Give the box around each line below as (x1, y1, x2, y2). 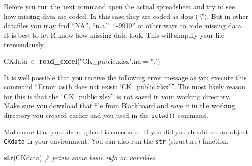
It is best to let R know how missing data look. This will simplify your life (4, 30, 224, 40)
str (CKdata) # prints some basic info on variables (4, 152, 156, 162)
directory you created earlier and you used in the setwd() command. (4, 110, 208, 120)
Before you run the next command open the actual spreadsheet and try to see (4, 1, 235, 11)
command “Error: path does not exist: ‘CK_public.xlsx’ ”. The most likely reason (4, 82, 245, 92)
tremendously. (4, 39, 45, 50)
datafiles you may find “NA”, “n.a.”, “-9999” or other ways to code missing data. (4, 20, 243, 31)
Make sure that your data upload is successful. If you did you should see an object (4, 126, 248, 136)
